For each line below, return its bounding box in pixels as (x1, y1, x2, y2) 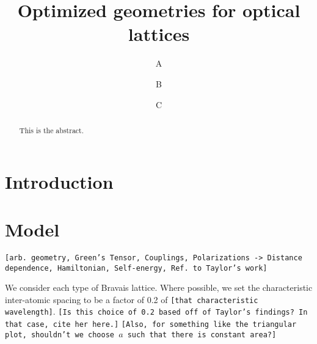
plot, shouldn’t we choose (5, 330, 114, 339)
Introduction (5, 169, 114, 194)
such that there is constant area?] (127, 330, 277, 339)
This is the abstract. (19, 125, 84, 135)
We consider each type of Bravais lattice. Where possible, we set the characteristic (5, 281, 313, 294)
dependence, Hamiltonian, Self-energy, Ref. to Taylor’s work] (5, 263, 268, 273)
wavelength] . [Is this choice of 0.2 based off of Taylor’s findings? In (5, 305, 308, 318)
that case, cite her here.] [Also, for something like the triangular (5, 320, 297, 329)
